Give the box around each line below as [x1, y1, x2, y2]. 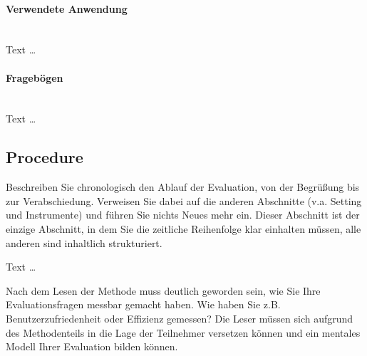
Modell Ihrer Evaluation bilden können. [6, 339, 178, 354]
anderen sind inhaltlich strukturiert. [6, 235, 162, 250]
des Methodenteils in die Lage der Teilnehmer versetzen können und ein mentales [6, 325, 361, 340]
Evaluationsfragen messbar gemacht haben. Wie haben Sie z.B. [6, 297, 281, 312]
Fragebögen [6, 70, 63, 85]
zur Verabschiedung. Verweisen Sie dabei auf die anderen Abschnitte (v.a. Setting [6, 193, 362, 208]
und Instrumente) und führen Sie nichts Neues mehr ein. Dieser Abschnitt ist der [6, 207, 360, 222]
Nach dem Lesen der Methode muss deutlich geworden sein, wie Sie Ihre [6, 283, 321, 298]
